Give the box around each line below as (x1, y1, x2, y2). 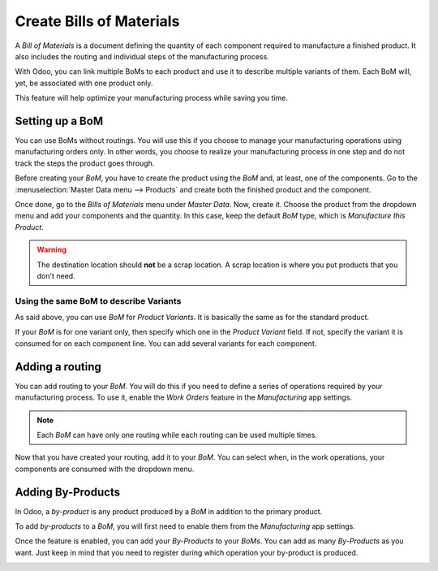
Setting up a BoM (15, 114, 104, 128)
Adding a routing (15, 360, 101, 374)
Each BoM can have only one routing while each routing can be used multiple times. (36, 430, 318, 439)
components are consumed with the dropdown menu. (15, 464, 195, 474)
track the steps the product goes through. (15, 158, 155, 168)
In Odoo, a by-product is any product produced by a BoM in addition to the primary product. (15, 506, 323, 516)
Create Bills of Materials (15, 12, 180, 30)
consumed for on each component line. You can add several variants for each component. (15, 338, 317, 348)
